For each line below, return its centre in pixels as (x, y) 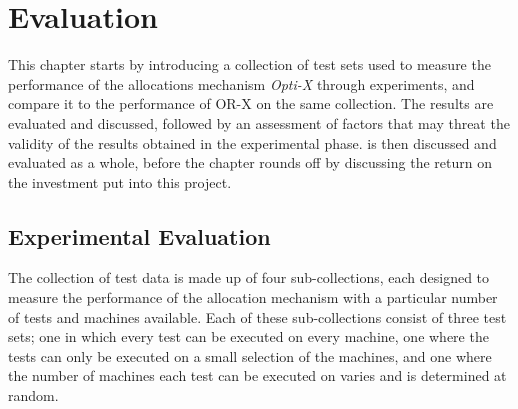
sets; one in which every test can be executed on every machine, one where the (248, 336)
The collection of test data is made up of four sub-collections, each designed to (249, 277)
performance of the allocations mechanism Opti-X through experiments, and (241, 83)
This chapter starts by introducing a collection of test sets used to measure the (249, 64)
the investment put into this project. (120, 181)
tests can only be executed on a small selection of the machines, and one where (250, 355)
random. (33, 395)
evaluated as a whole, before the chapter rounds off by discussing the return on (250, 162)
